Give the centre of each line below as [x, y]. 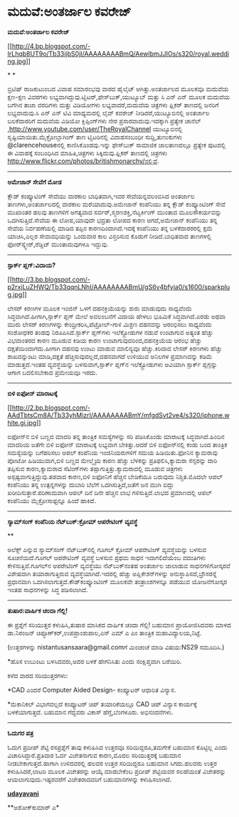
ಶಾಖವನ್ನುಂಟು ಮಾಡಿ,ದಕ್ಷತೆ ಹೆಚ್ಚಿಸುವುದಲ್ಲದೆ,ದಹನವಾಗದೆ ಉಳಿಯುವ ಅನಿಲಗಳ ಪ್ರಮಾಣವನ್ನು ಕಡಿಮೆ [110, 356]
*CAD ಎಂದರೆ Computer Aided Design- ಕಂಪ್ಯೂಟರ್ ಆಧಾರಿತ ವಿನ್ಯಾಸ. [92, 689]
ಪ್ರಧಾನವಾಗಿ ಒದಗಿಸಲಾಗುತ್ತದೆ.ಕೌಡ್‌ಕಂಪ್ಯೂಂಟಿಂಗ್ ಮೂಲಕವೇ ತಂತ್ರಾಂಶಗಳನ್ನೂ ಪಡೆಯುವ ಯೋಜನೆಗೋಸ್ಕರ [117, 581]
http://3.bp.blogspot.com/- [51, 279]
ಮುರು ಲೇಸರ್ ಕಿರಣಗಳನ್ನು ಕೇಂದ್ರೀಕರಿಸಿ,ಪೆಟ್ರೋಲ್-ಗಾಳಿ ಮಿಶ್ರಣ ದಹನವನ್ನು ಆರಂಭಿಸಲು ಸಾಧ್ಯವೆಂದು [110, 324]
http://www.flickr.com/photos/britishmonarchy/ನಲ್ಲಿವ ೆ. [83, 161]
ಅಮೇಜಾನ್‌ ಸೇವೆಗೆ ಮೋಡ [34, 182]
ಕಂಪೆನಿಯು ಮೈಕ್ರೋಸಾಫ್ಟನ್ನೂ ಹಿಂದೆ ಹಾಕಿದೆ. [52, 500]
